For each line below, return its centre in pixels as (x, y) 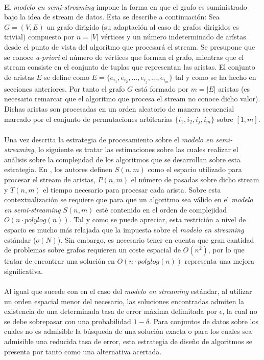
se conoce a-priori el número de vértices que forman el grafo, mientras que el (124, 57)
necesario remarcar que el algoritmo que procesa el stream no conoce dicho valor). (132, 99)
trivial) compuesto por (39, 37)
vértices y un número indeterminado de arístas (173, 37)
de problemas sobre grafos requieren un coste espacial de (92, 250)
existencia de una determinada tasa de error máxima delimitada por (111, 311)
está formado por (162, 88)
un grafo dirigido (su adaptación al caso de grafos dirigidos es (143, 26)
